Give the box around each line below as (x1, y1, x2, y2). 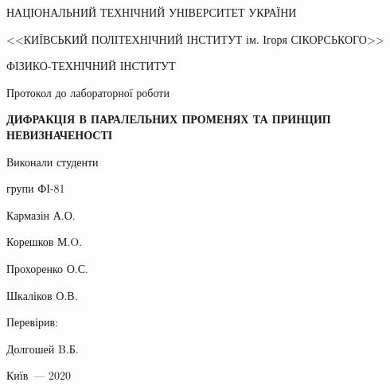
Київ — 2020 (6, 367, 71, 384)
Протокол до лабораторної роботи (6, 84, 170, 100)
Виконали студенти (6, 153, 99, 170)
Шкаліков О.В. (6, 287, 78, 303)
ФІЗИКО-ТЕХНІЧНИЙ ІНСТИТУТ (6, 57, 176, 74)
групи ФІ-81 (6, 180, 65, 197)
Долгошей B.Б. (6, 340, 79, 357)
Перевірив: (6, 314, 59, 330)
